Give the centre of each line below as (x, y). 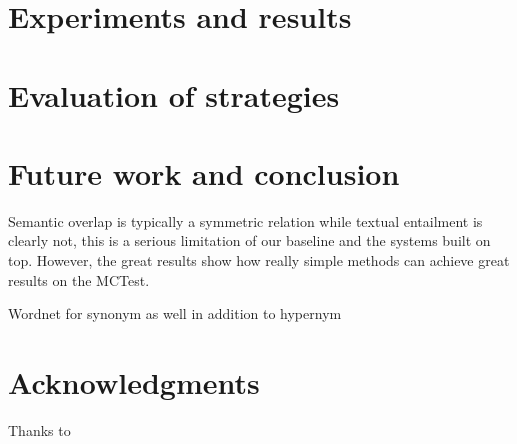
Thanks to (39, 429)
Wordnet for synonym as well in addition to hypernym (175, 313)
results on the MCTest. (79, 279)
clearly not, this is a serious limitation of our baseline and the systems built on (249, 240)
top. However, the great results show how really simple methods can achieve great (259, 260)
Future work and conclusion (204, 172)
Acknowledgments (134, 382)
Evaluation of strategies (174, 94)
